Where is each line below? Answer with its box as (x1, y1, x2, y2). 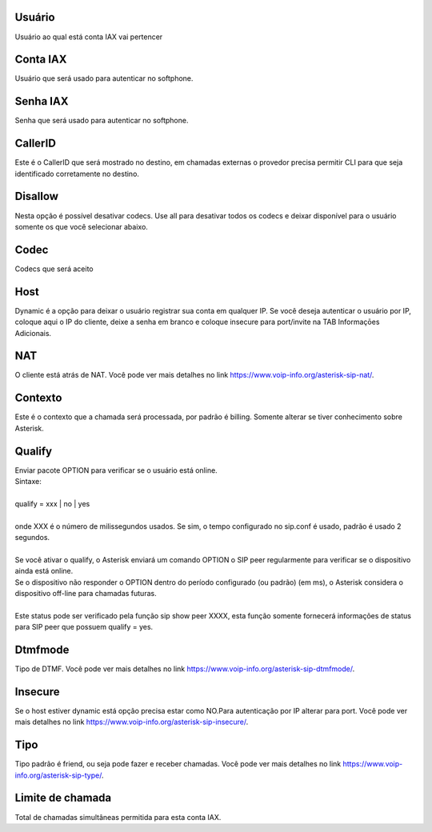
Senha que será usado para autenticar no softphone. (14, 116, 189, 126)
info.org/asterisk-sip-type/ (14, 770, 102, 780)
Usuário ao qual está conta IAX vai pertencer (14, 32, 163, 42)
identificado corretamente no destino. (14, 169, 140, 178)
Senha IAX (14, 94, 69, 108)
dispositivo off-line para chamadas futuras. (14, 588, 157, 598)
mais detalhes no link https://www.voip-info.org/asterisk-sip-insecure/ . (14, 717, 249, 727)
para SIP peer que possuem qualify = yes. (14, 622, 154, 632)
